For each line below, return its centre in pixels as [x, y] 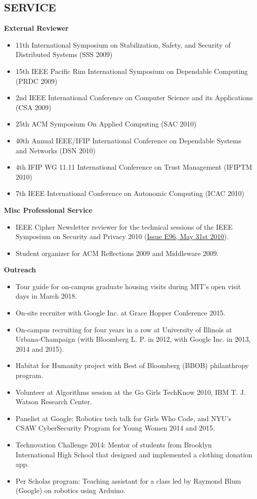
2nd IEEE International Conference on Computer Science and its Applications [134, 97]
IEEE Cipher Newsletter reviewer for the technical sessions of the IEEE [124, 226]
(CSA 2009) [33, 107]
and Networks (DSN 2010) [56, 150]
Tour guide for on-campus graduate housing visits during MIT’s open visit [128, 286]
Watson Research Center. [54, 402]
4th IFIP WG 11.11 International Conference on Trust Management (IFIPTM [134, 167]
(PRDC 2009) [36, 81]
